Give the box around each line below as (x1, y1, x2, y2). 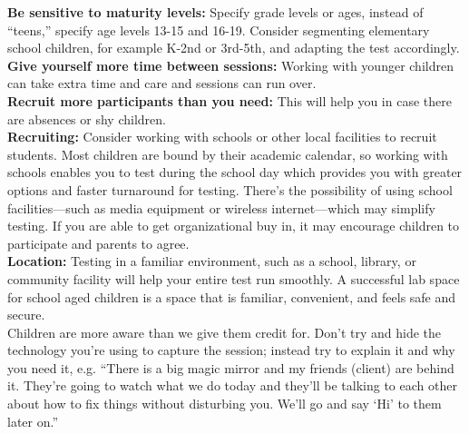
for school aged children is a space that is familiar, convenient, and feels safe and (7, 287, 456, 306)
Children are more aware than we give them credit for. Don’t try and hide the (7, 322, 442, 341)
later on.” (7, 411, 59, 430)
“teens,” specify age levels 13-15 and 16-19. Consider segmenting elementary (7, 20, 430, 39)
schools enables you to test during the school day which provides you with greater (7, 163, 463, 182)
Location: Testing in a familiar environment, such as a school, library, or (7, 252, 416, 271)
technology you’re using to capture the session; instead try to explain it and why (7, 340, 455, 360)
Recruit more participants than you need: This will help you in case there (7, 91, 452, 110)
